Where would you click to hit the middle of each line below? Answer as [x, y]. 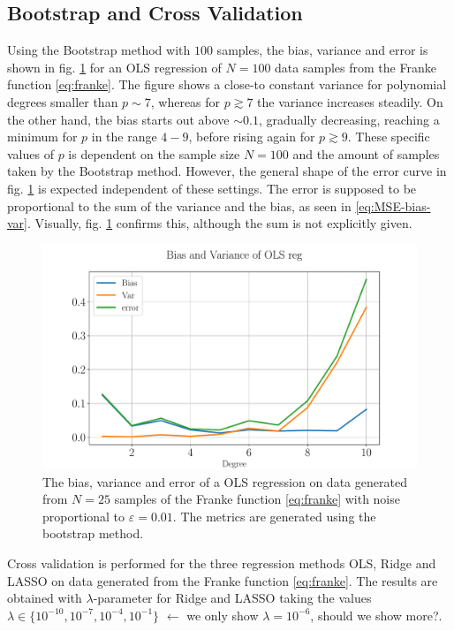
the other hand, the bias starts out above [118, 119]
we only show [223, 615]
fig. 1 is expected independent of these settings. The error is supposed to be [212, 188]
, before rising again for [252, 137]
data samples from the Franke [356, 67]
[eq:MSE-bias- [393, 205]
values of [30, 153]
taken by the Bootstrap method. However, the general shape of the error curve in [227, 171]
